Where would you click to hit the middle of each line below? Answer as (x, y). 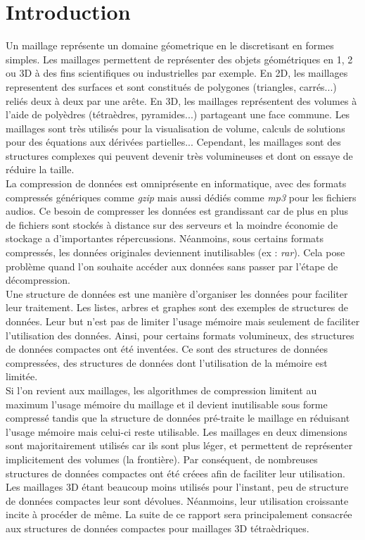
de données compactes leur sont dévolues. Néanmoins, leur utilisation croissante (177, 500)
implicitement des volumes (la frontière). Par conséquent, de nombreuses (162, 459)
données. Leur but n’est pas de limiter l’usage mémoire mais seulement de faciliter (183, 321)
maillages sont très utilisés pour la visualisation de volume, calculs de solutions (175, 128)
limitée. (22, 376)
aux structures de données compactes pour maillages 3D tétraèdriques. (158, 528)
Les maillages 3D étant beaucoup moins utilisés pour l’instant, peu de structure (177, 487)
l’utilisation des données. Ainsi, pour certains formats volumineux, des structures (180, 335)
